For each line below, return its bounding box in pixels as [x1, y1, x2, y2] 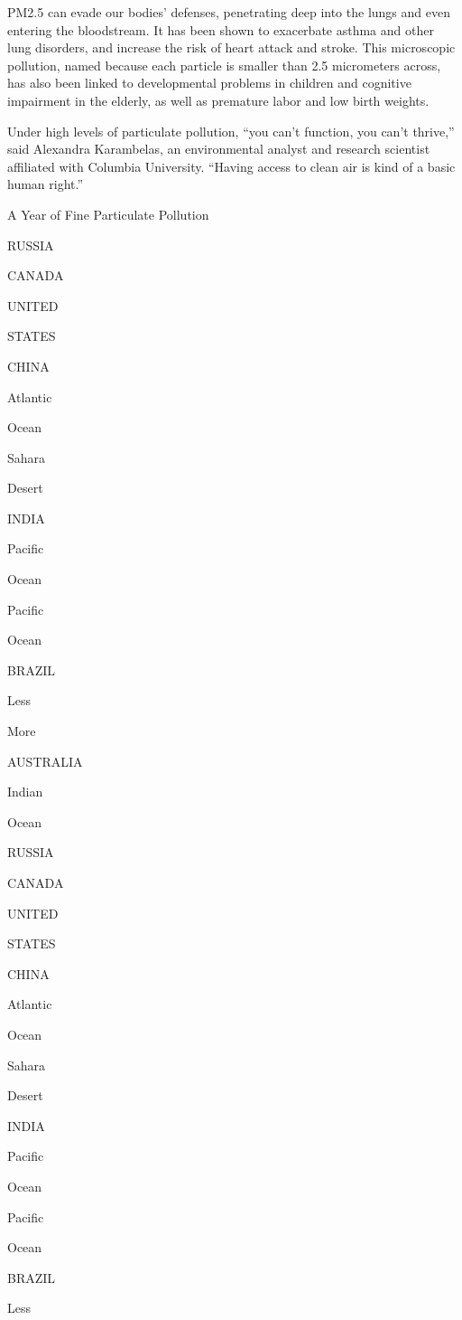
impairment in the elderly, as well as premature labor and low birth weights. [7, 90, 430, 109]
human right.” [7, 174, 84, 193]
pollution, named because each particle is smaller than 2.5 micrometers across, [7, 55, 441, 74]
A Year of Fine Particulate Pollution [7, 204, 209, 223]
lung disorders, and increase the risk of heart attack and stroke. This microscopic [7, 38, 456, 57]
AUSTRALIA [7, 751, 83, 770]
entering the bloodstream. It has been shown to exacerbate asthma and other [7, 20, 434, 39]
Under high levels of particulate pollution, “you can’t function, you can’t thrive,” [7, 121, 455, 140]
